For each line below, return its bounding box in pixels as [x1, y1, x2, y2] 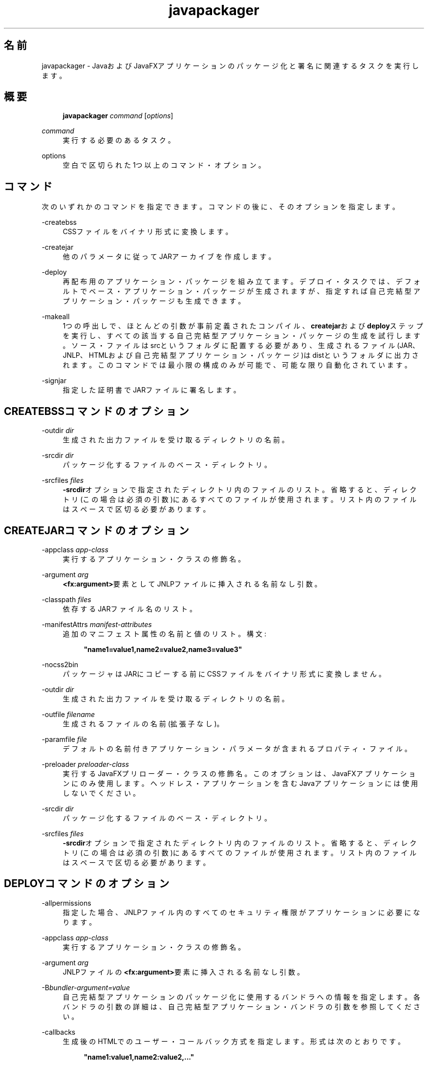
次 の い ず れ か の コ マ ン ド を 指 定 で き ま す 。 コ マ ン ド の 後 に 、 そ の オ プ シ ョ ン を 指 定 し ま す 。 [42, 202, 399, 211]
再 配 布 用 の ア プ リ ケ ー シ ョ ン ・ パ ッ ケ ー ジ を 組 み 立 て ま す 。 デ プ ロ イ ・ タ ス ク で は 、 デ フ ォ [63, 277, 420, 286]
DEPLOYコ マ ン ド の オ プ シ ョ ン [4, 877, 170, 890]
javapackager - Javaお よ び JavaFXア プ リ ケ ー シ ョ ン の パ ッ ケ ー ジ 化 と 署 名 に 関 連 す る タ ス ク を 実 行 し [42, 61, 419, 70]
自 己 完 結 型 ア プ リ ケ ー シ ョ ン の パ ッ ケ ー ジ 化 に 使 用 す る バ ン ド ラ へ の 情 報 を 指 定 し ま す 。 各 [63, 992, 420, 1001]
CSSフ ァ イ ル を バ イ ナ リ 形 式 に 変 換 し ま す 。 [63, 227, 233, 236]
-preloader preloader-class [42, 760, 129, 768]
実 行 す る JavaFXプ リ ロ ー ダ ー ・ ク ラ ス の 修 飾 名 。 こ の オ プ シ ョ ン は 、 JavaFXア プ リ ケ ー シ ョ [63, 769, 416, 778]
